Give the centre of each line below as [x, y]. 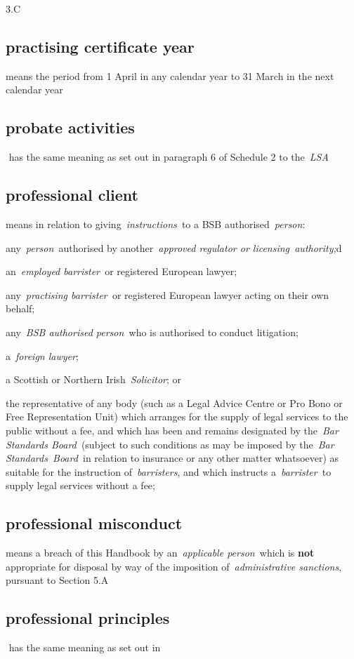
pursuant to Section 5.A [57, 580]
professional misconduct [94, 523]
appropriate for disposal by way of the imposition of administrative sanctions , [174, 566]
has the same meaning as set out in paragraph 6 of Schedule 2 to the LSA [169, 157]
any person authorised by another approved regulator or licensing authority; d [174, 247]
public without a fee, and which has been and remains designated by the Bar [172, 430]
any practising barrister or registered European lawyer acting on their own [168, 294]
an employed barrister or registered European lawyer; [122, 271]
